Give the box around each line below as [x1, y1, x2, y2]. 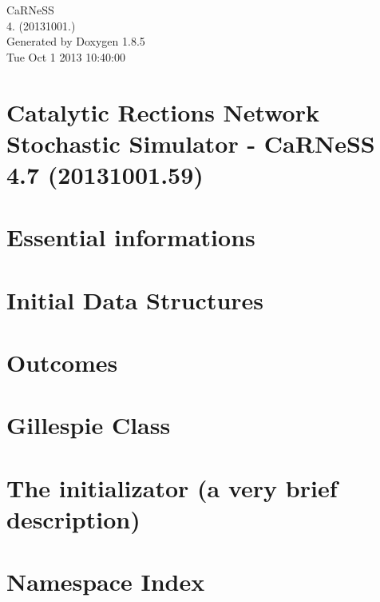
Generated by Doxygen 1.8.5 [6, 33, 145, 50]
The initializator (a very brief [6, 471, 338, 504]
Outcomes [6, 346, 118, 379]
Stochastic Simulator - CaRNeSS [6, 126, 375, 159]
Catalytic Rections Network [6, 95, 319, 128]
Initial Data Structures [6, 283, 264, 316]
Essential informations [6, 221, 255, 253]
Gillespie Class [6, 409, 171, 441]
